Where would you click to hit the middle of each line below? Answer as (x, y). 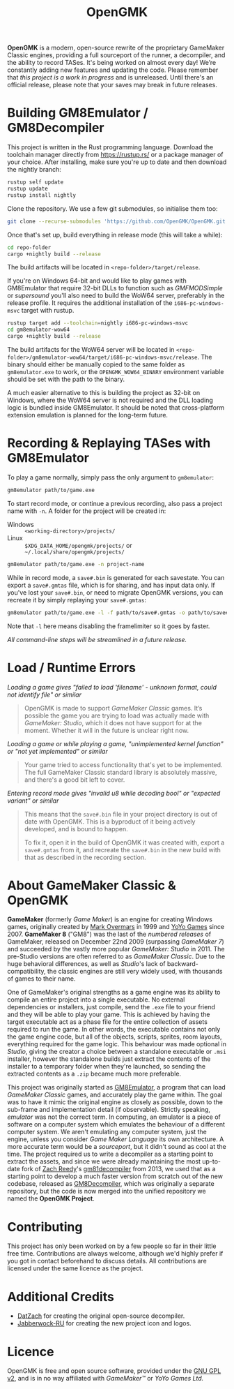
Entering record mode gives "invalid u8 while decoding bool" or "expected (114, 793)
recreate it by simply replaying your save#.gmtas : (77, 600)
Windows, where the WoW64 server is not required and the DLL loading (110, 400)
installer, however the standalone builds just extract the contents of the (109, 1059)
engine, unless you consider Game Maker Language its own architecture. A (116, 1139)
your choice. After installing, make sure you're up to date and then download (117, 162)
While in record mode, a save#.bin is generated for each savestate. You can (116, 577)
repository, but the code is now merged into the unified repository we (107, 1191)
